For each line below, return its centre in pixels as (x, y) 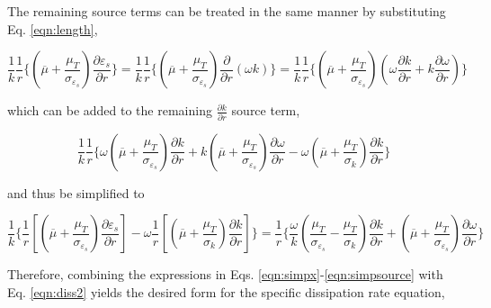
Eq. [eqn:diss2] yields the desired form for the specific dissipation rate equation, (226, 291)
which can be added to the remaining (110, 110)
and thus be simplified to (76, 192)
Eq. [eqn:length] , (53, 28)
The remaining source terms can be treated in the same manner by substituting (227, 11)
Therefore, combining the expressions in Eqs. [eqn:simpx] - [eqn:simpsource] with (225, 274)
